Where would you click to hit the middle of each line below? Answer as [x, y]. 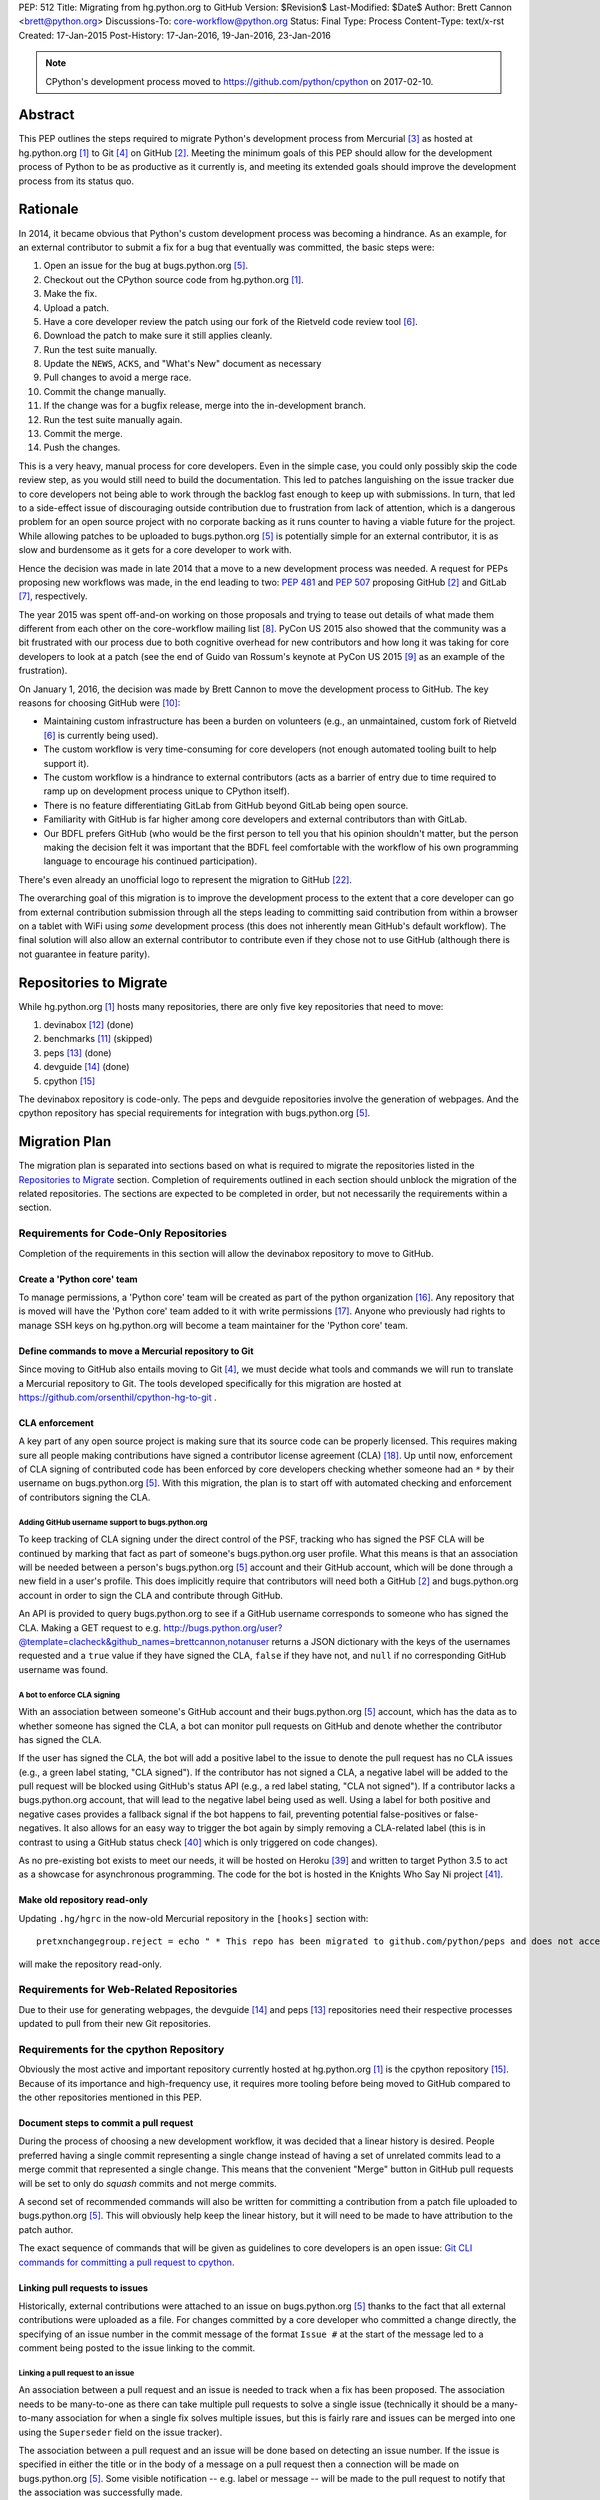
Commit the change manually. [105, 391]
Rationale [48, 209]
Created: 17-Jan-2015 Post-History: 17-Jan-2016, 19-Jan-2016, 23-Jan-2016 [175, 35]
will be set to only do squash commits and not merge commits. [147, 2183]
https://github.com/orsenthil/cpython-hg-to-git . [117, 1397]
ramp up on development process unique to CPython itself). [166, 791]
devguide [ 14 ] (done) [86, 1067]
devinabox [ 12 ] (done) [88, 1024]
